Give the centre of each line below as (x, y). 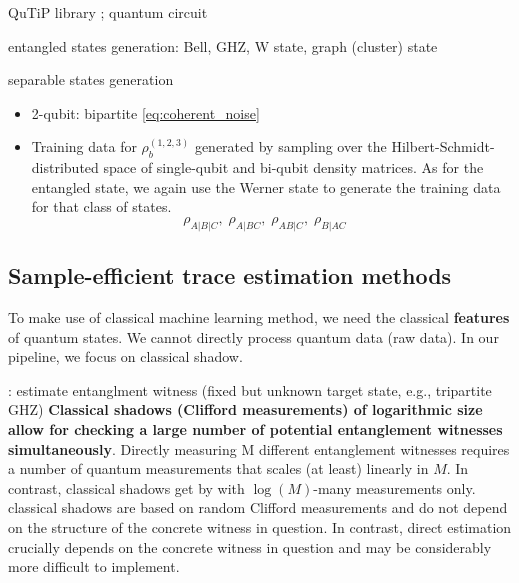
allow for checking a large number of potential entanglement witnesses (255, 428)
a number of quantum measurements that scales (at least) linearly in (218, 468)
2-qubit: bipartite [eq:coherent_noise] (145, 112)
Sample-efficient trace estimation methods (230, 275)
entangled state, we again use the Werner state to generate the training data (266, 186)
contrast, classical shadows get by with (126, 487)
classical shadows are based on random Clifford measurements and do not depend (258, 507)
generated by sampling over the (290, 146)
